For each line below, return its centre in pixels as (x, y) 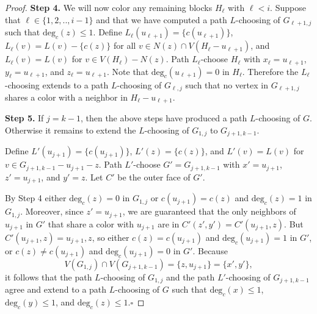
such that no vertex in (227, 84)
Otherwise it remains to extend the (71, 130)
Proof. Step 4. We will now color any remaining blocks (109, 7)
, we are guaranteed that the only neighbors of (209, 211)
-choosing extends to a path (57, 84)
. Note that (128, 71)
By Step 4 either (36, 198)
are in (169, 223)
